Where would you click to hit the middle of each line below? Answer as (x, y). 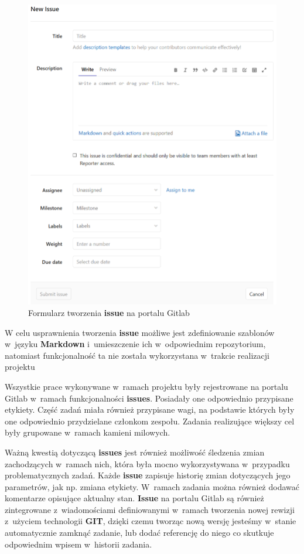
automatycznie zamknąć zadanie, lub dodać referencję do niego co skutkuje (139, 533)
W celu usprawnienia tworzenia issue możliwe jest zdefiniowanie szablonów (140, 332)
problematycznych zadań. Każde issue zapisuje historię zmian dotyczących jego (148, 475)
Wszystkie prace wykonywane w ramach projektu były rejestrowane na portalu (146, 386)
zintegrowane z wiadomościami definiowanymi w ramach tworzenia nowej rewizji (150, 509)
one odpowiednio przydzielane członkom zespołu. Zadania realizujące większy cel (150, 421)
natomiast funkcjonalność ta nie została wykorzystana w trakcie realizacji (137, 355)
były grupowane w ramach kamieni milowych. (88, 432)
